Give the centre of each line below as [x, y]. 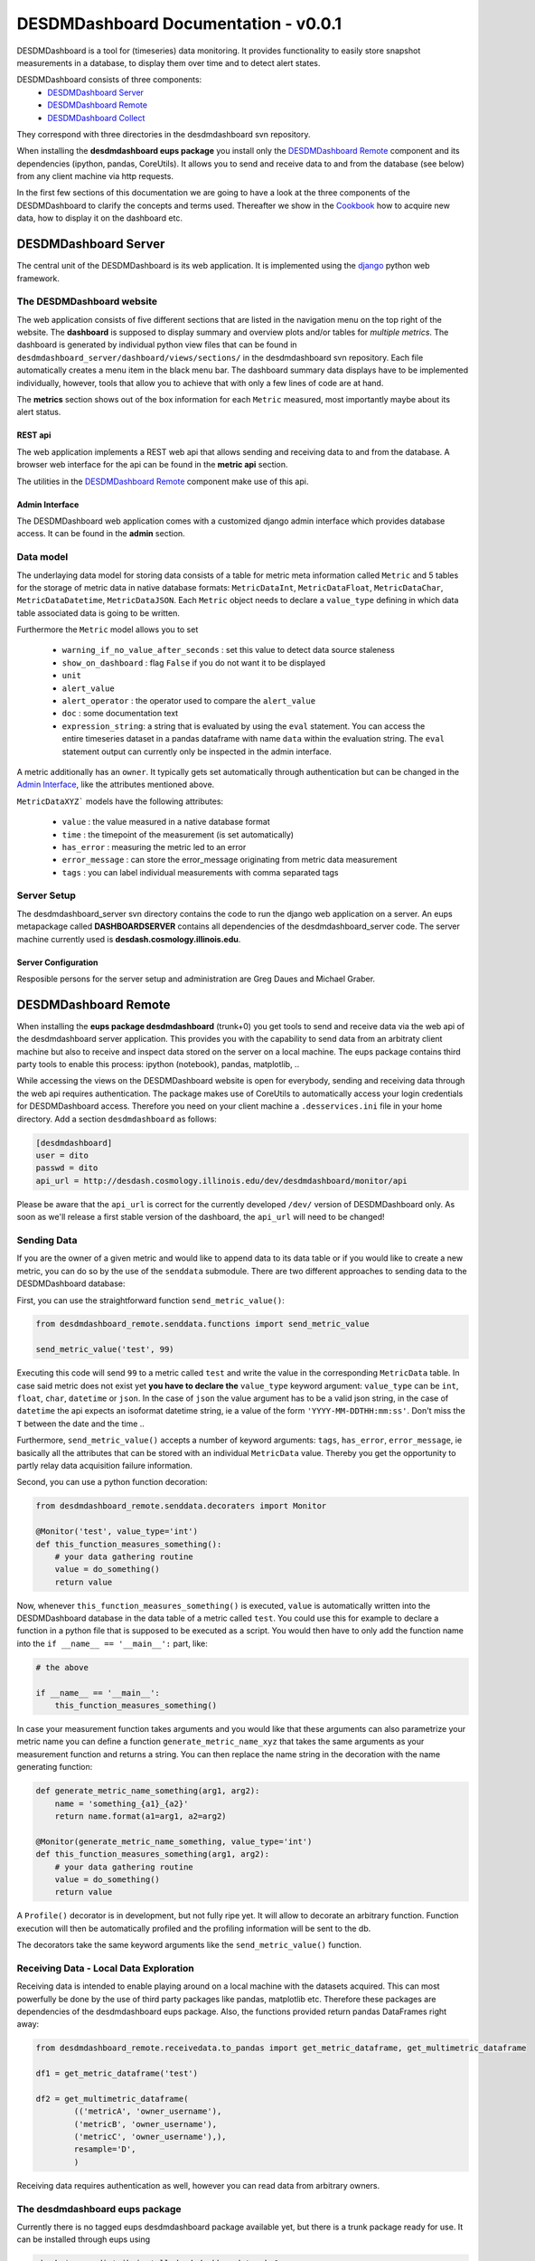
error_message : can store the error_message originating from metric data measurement [230, 860]
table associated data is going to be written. [98, 613]
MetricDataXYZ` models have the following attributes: [120, 801]
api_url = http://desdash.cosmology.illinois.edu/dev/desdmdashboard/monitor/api [222, 1181]
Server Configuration [57, 962]
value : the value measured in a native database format [166, 822]
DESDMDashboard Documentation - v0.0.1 [179, 24]
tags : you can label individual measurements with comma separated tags [200, 872]
